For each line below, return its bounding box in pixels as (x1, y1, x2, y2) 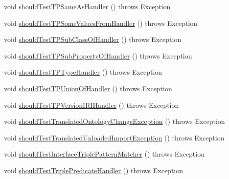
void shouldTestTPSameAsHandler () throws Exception (4, 1, 171, 11)
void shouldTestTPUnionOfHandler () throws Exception (4, 83, 172, 93)
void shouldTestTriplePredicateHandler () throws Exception (4, 165, 183, 175)
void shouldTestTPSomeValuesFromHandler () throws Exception (4, 18, 198, 28)
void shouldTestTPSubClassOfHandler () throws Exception (4, 34, 182, 44)
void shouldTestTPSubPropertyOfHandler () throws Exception (4, 50, 192, 60)
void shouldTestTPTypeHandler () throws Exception (4, 67, 162, 77)
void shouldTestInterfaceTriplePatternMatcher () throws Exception (4, 149, 205, 159)
